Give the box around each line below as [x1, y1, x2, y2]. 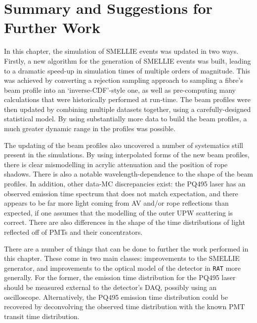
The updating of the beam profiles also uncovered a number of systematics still [4, 140, 243, 150]
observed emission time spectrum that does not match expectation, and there [4, 188, 238, 198]
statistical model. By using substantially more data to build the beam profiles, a [4, 113, 247, 124]
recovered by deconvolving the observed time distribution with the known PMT [4, 301, 245, 312]
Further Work [4, 17, 100, 37]
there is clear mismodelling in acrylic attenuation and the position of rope [4, 159, 228, 169]
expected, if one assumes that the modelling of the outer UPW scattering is [4, 207, 233, 217]
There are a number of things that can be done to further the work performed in [4, 243, 249, 253]
